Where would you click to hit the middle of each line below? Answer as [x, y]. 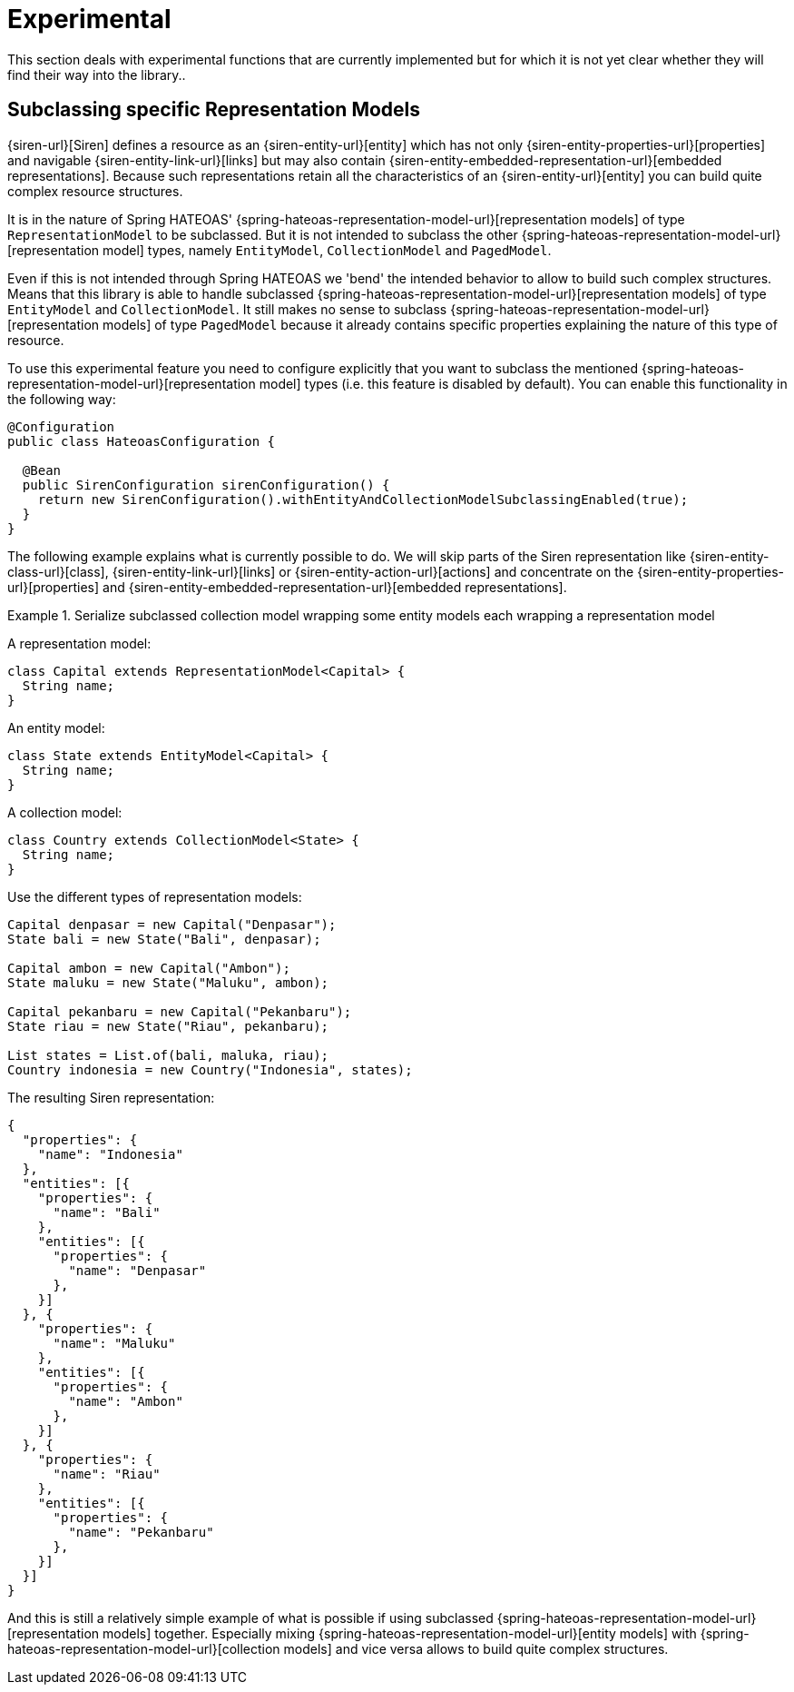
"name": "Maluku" [114, 1343]
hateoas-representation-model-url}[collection [144, 1648]
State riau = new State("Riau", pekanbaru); [168, 1026]
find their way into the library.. [97, 74]
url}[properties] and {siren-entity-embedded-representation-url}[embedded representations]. [287, 587]
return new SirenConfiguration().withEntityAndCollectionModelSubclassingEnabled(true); [363, 499]
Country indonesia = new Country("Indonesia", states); [210, 1069]
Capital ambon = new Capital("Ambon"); [149, 968]
